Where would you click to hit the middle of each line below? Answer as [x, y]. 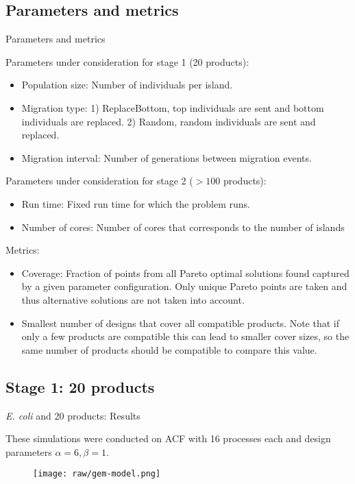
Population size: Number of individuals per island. [127, 85]
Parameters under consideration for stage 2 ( [99, 181]
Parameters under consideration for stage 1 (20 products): [127, 61]
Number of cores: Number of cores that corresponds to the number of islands [183, 227]
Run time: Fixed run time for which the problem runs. [136, 203]
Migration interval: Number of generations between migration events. [167, 157]
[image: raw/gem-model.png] [97, 474]
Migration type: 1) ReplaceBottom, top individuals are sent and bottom [173, 107]
